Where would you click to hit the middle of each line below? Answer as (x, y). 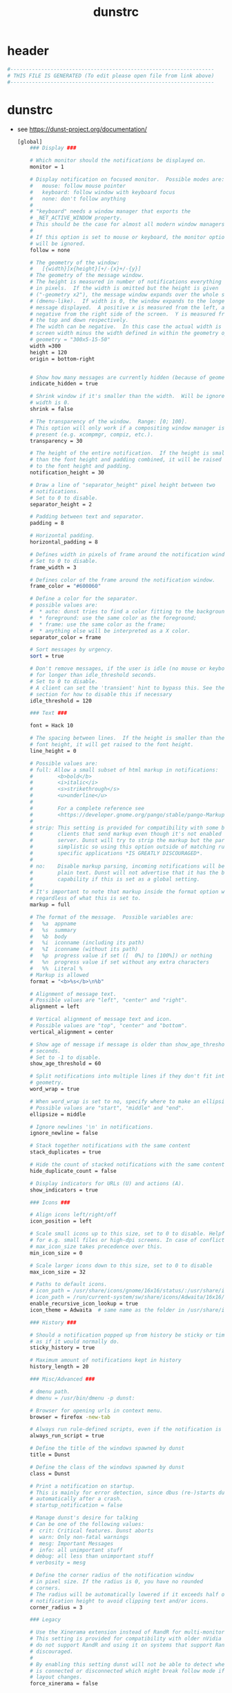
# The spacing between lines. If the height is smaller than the (127, 738)
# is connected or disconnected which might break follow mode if (127, 1671)
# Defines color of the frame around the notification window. (123, 580)
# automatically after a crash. (76, 1499)
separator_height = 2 (61, 504)
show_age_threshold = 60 (66, 1064)
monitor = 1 (47, 167)
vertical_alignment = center (72, 1032)
